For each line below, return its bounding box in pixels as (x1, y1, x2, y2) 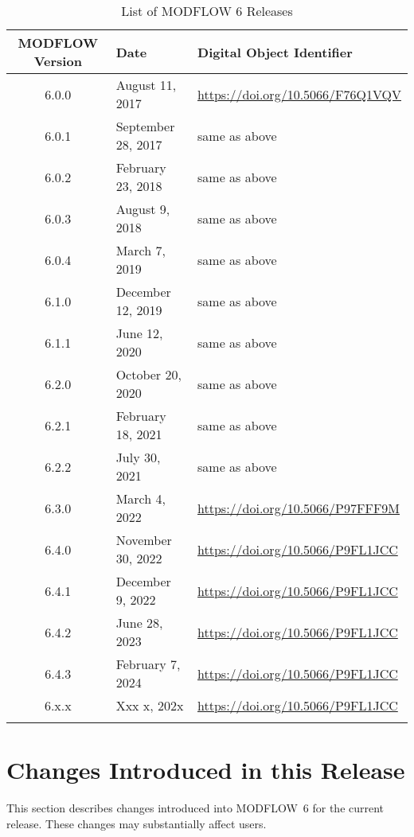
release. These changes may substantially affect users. (6, 815, 267, 831)
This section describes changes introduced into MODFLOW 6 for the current (6, 800, 385, 816)
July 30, (115, 448, 161, 466)
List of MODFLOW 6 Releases (121, 2, 293, 20)
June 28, (115, 613, 163, 632)
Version (33, 52, 82, 70)
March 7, (115, 241, 166, 259)
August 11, (115, 76, 177, 94)
